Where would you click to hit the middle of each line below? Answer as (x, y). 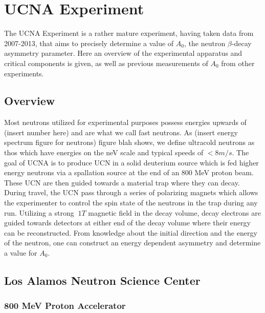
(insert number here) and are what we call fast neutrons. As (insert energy (121, 132)
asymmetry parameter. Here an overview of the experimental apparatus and (123, 53)
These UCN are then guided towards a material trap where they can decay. (122, 182)
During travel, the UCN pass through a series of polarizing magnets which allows (131, 192)
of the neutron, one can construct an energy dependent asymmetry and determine (132, 243)
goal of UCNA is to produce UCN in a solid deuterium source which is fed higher (131, 162)
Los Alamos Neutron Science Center (102, 280)
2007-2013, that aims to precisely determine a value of (89, 43)
